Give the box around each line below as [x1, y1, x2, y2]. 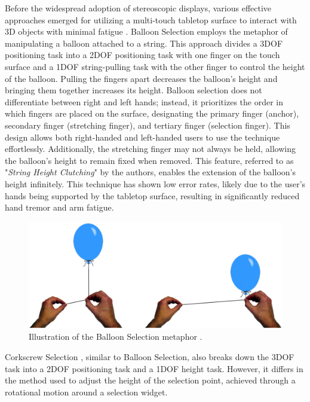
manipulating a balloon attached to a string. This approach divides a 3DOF [5, 36, 283, 49]
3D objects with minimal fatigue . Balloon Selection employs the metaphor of [5, 25, 288, 38]
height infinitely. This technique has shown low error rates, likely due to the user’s [5, 177, 306, 190]
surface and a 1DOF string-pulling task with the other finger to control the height [5, 60, 305, 72]
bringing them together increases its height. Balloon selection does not [5, 84, 262, 96]
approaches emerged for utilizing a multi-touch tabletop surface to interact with [5, 13, 297, 26]
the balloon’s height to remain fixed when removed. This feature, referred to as [5, 154, 294, 166]
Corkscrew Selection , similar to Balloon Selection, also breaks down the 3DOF [5, 350, 294, 363]
